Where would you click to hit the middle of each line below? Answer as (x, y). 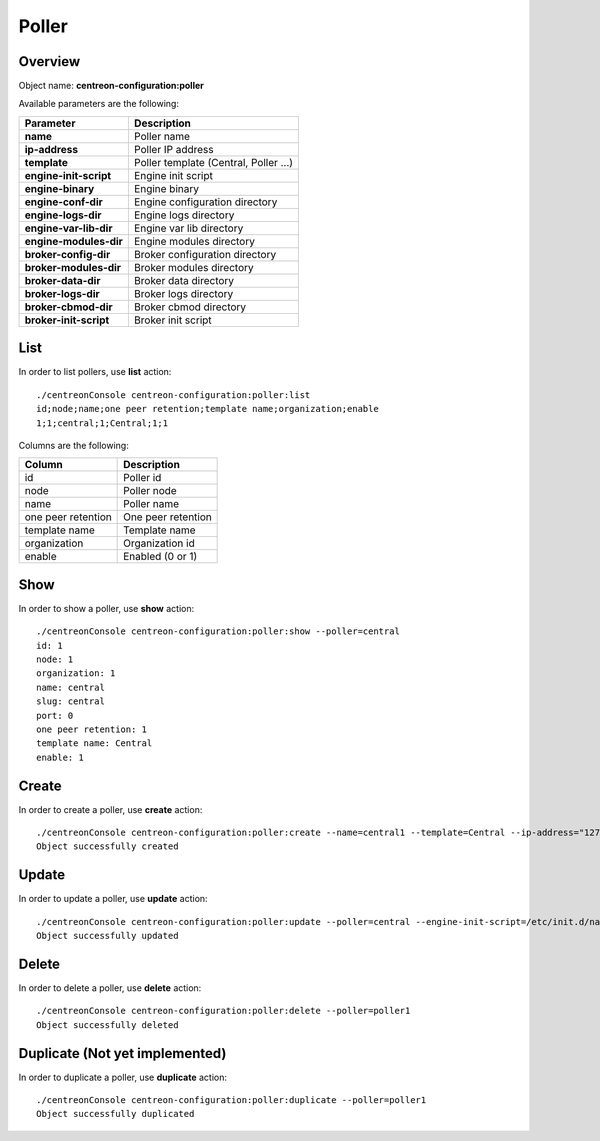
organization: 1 (76, 673)
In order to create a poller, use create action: (110, 809)
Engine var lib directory (188, 228)
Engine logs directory (184, 215)
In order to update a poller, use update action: (113, 899)
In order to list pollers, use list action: (95, 372)
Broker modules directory (193, 267)
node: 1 (55, 659)
